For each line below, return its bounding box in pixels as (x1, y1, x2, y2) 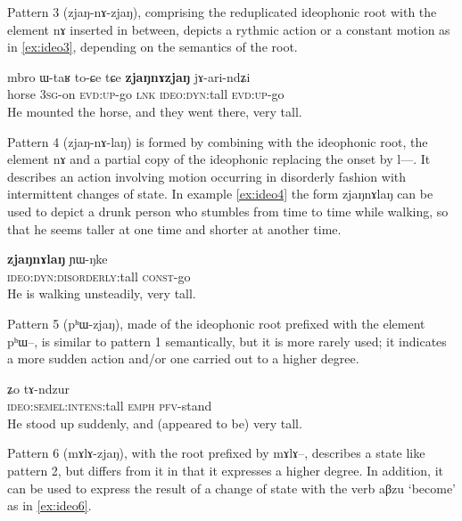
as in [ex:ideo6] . (7, 496, 92, 515)
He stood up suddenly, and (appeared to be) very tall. (7, 413, 302, 432)
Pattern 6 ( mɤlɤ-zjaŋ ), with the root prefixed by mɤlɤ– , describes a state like (7, 444, 425, 462)
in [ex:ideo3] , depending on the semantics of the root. (7, 37, 298, 56)
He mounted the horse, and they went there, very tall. (7, 102, 302, 120)
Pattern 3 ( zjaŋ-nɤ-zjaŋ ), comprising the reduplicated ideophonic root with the (7, 3, 437, 20)
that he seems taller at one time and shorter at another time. (7, 219, 342, 238)
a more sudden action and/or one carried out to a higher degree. (7, 349, 359, 368)
